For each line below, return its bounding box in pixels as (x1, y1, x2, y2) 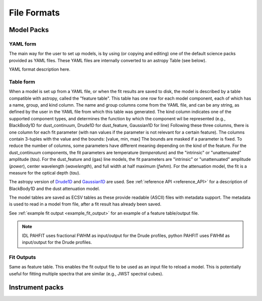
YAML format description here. (9, 66, 70, 72)
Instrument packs (9, 284, 64, 292)
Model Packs (9, 26, 49, 34)
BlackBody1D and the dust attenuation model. (9, 186, 100, 191)
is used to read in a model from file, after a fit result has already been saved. (9, 201, 162, 207)
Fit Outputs (9, 253, 36, 260)
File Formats (9, 7, 60, 18)
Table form (9, 78, 35, 85)
